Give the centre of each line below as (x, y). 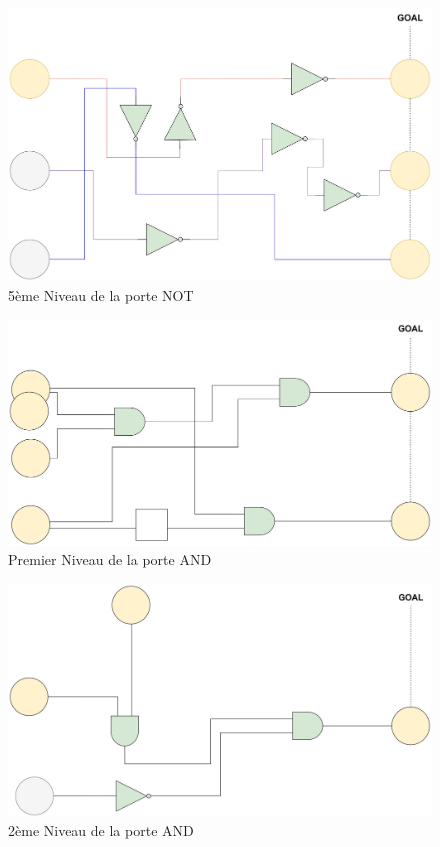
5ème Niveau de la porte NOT (101, 294)
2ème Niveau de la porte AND (101, 830)
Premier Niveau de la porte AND (110, 559)
